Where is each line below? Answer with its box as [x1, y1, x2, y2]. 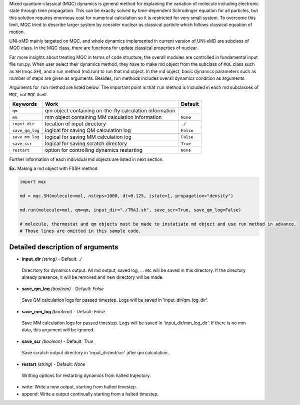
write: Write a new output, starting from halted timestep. [21, 384, 137, 390]
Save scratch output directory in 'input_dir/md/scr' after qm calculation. [21, 350, 169, 356]
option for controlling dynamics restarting [45, 147, 142, 154]
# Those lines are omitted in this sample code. [19, 228, 141, 234]
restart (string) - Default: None [21, 361, 85, 367]
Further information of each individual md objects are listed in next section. [9, 156, 164, 162]
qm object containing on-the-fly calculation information [45, 107, 175, 114]
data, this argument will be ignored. [21, 327, 95, 333]
